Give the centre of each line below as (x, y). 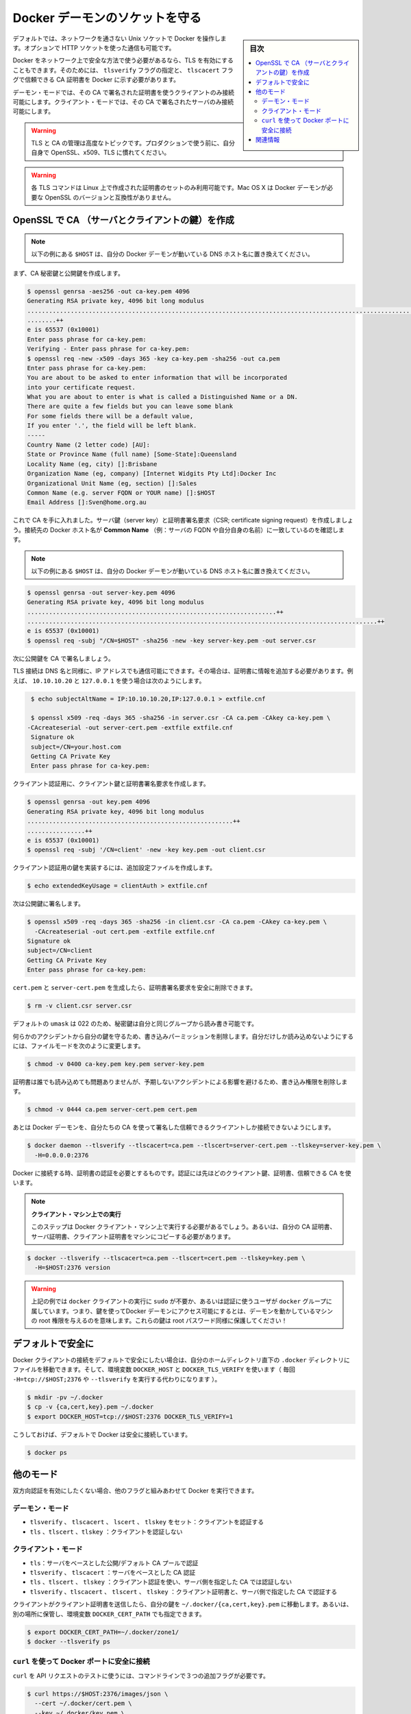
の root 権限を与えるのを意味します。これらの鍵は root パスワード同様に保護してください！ (159, 1320)
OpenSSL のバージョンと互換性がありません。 (110, 197)
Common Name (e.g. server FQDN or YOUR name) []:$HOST (121, 493)
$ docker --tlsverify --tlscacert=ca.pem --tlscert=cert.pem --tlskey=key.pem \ (166, 1258)
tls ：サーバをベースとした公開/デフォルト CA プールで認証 (114, 1562)
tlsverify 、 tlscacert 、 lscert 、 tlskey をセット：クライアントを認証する (147, 1522)
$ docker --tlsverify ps (69, 1642)
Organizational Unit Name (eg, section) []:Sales (112, 483)
